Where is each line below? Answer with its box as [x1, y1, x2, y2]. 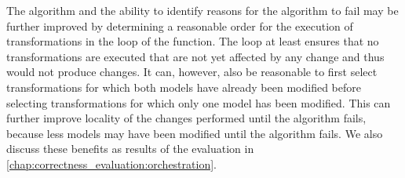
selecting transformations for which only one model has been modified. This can [6, 94, 391, 111]
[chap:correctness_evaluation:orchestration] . [6, 155, 217, 172]
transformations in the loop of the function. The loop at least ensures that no [6, 33, 379, 49]
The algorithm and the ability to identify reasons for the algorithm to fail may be [6, 2, 399, 18]
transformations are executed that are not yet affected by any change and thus [6, 48, 385, 64]
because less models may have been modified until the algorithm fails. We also [6, 125, 383, 141]
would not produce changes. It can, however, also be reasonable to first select [6, 64, 378, 80]
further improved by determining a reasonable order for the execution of [6, 17, 353, 34]
